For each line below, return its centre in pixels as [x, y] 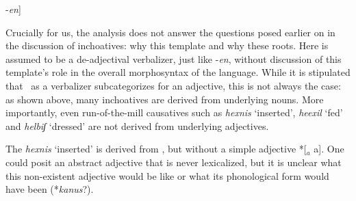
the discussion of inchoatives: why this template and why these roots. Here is [167, 45]
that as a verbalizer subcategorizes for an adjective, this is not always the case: [173, 85]
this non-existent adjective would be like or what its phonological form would [167, 175]
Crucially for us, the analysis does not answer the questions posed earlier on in [170, 32]
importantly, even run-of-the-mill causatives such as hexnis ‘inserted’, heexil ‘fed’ [174, 112]
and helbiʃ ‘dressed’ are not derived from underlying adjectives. [137, 125]
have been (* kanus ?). [50, 189]
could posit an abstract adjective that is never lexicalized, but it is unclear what [174, 162]
